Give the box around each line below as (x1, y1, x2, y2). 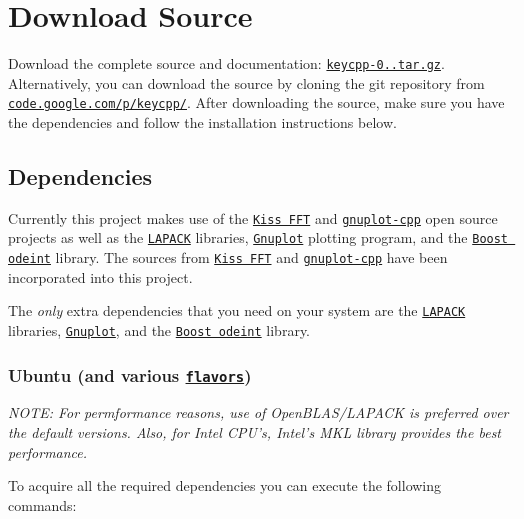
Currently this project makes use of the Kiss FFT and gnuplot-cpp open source (8, 207, 498, 228)
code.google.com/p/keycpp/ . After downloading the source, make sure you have (8, 92, 505, 113)
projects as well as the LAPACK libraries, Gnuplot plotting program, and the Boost (8, 227, 509, 248)
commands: (8, 494, 77, 515)
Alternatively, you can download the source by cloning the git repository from (8, 72, 485, 93)
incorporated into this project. (8, 266, 193, 287)
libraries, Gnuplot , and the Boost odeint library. (8, 320, 310, 341)
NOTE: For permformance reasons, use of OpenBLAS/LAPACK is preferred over (8, 402, 509, 423)
